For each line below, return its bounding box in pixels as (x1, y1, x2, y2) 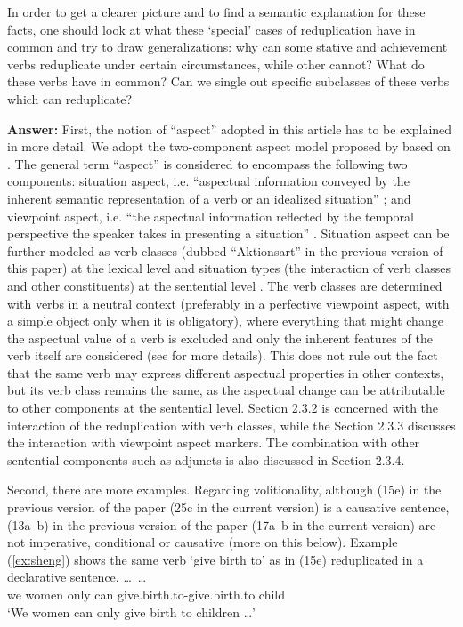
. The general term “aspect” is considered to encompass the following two (7, 154, 408, 173)
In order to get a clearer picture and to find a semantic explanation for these (7, 3, 426, 20)
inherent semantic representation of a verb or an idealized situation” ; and (7, 189, 411, 207)
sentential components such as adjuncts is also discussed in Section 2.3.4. (7, 450, 405, 469)
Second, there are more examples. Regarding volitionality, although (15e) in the (7, 480, 442, 499)
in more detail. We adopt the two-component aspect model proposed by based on (7, 137, 451, 156)
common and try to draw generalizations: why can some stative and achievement (7, 37, 448, 56)
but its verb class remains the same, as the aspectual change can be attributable (7, 381, 445, 399)
